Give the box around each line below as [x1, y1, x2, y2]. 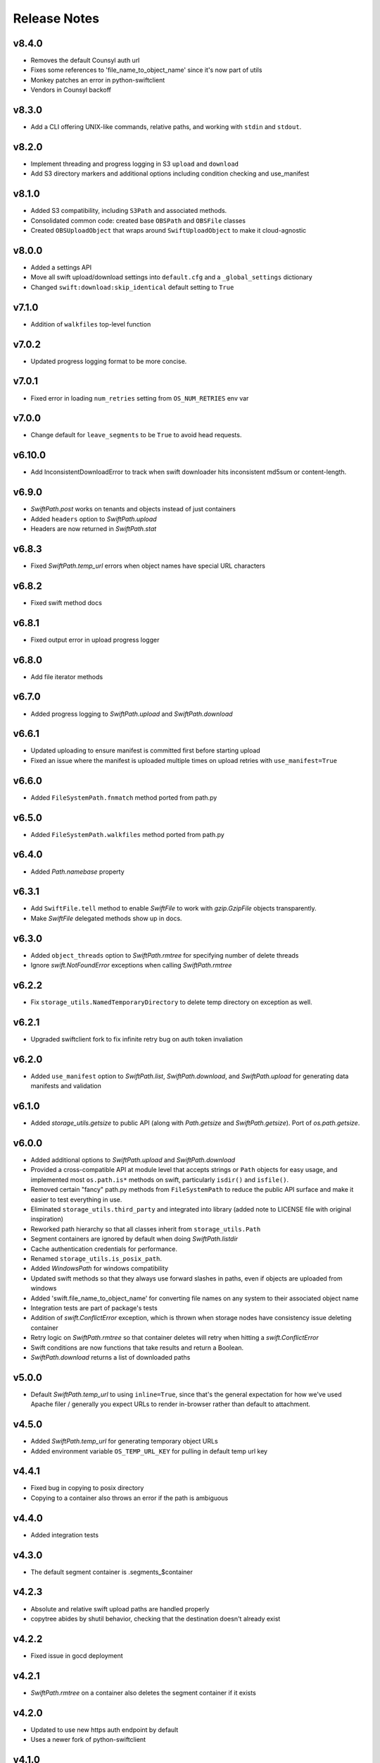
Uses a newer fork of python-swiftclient [30, 1735, 146, 1744]
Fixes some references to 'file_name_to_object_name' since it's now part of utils [30, 66, 262, 74]
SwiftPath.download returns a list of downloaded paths [30, 1353, 191, 1361]
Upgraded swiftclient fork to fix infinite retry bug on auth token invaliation [30, 1035, 243, 1043]
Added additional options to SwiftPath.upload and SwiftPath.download [30, 1156, 236, 1164]
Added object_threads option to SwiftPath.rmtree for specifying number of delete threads [30, 951, 299, 959]
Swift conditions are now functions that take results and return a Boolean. [30, 1343, 244, 1352]
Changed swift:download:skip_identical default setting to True [30, 283, 234, 291]
